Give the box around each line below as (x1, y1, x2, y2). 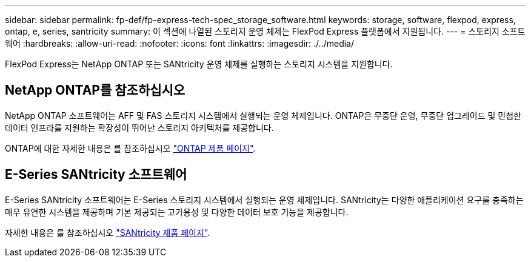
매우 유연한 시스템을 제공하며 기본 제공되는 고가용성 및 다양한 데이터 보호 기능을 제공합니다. (5, 206, 349, 217)
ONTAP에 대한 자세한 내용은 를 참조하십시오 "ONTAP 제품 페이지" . (5, 143, 256, 153)
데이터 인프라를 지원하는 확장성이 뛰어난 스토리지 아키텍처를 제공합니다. (5, 122, 274, 133)
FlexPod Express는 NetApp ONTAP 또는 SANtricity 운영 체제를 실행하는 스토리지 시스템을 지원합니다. (5, 59, 393, 69)
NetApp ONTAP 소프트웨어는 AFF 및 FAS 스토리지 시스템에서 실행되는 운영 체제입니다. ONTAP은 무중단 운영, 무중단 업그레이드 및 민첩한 (5, 110, 521, 121)
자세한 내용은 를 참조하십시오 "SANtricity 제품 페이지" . (5, 227, 210, 238)
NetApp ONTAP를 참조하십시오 (5, 82, 185, 98)
